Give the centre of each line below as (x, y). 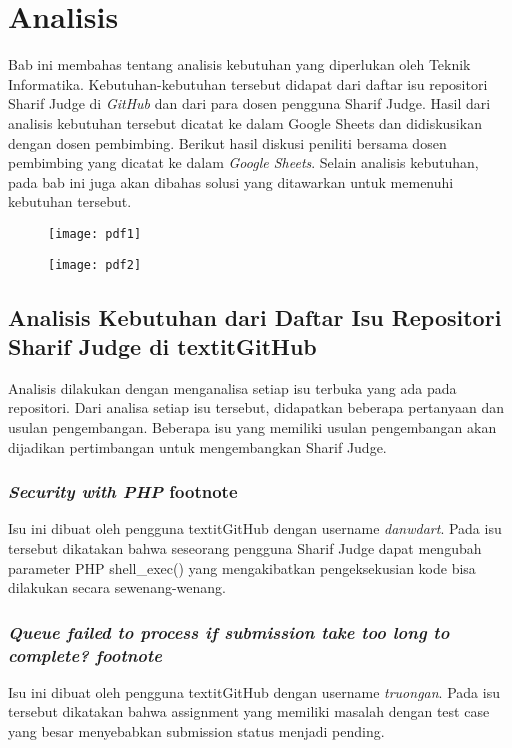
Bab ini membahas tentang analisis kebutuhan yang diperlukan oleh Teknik (239, 64)
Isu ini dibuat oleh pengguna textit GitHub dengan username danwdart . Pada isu (255, 528)
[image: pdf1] (95, 233)
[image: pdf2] (95, 264)
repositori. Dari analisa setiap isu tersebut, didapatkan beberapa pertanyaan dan (256, 407)
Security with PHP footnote (123, 491)
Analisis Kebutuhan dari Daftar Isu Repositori (255, 316)
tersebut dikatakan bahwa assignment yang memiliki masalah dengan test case (249, 711)
